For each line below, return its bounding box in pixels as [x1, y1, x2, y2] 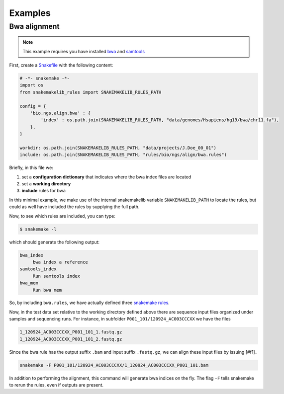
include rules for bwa [21, 188, 66, 194]
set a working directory [21, 181, 71, 187]
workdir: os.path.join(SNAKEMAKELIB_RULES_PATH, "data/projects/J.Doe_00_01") [19, 145, 216, 151]
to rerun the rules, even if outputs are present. [9, 382, 104, 388]
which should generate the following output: [9, 239, 99, 245]
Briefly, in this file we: [9, 164, 53, 171]
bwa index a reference [32, 259, 88, 265]
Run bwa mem [32, 287, 62, 293]
